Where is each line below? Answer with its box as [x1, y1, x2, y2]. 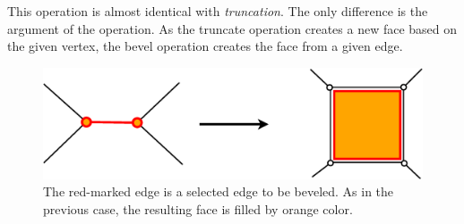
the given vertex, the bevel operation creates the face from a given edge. [7, 37, 403, 55]
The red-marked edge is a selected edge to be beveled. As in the [43, 182, 394, 201]
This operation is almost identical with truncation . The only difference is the [7, 2, 428, 20]
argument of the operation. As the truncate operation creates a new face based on [7, 19, 458, 37]
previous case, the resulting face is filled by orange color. [43, 200, 353, 219]
